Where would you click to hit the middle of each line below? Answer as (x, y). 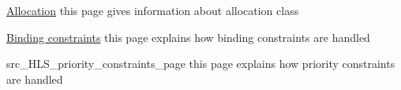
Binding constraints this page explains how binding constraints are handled (188, 37)
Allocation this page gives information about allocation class (153, 10)
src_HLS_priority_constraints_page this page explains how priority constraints (201, 64)
